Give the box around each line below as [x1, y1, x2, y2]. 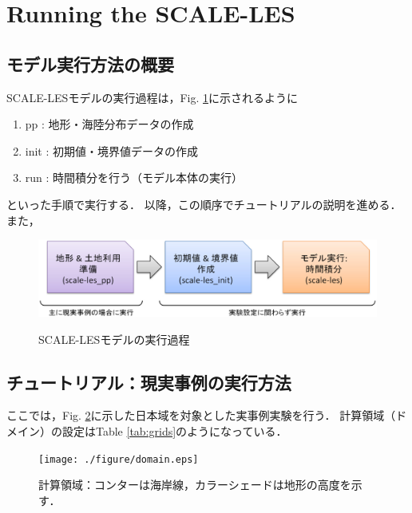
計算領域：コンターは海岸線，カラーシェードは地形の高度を [38, 476, 351, 493]
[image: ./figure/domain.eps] [38, 453, 199, 465]
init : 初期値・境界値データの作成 [25, 142, 199, 159]
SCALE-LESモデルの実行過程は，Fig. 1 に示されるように [6, 89, 298, 105]
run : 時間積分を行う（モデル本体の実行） [25, 169, 244, 186]
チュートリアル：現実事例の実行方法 [6, 369, 291, 394]
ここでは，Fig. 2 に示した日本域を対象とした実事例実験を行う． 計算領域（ [6, 407, 396, 424]
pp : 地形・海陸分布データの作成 [25, 116, 194, 132]
